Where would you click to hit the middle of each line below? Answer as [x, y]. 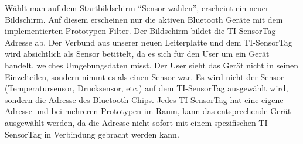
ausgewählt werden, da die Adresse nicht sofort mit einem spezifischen [130, 122]
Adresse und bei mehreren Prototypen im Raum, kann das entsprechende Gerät [148, 111]
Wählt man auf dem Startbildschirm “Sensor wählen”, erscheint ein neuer [137, 8]
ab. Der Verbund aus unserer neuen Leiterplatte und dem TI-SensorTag [164, 42]
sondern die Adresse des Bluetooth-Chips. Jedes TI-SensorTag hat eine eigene [144, 99]
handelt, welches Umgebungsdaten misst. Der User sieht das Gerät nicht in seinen [152, 65]
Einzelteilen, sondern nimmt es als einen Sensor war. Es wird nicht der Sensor [144, 76]
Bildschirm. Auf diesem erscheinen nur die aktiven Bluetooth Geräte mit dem [144, 19]
